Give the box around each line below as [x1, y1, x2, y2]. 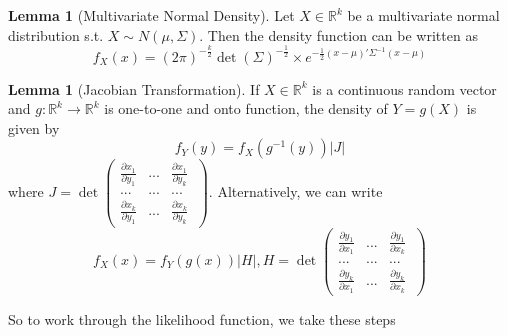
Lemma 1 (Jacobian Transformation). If [8, 78, 260, 99]
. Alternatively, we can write [208, 180, 383, 201]
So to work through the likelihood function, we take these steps [8, 308, 396, 329]
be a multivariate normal [347, 5, 500, 25]
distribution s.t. [8, 24, 104, 45]
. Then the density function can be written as [199, 24, 478, 45]
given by [8, 117, 60, 138]
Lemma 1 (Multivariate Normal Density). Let [8, 5, 295, 25]
